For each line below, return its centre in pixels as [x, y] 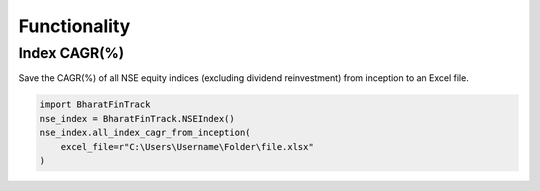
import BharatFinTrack [95, 104]
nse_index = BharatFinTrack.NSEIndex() [137, 118]
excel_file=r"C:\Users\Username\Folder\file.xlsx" [187, 146]
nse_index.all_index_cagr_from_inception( [145, 133]
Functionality [74, 26]
